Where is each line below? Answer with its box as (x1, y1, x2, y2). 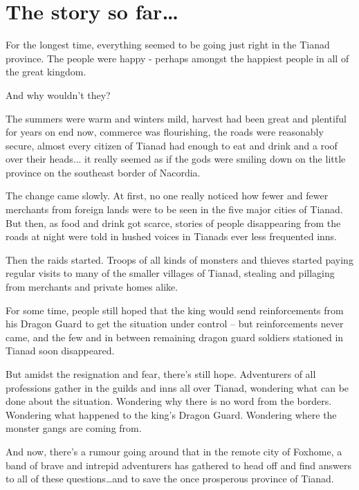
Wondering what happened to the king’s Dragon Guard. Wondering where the (6, 407, 337, 421)
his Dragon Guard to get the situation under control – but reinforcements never (6, 316, 344, 331)
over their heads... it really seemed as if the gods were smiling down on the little (6, 152, 346, 166)
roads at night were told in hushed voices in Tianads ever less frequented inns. (6, 229, 338, 244)
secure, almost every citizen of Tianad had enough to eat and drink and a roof (6, 138, 338, 152)
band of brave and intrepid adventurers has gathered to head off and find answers (6, 457, 351, 472)
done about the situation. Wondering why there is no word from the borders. (6, 394, 332, 408)
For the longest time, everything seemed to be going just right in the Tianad (6, 37, 330, 52)
